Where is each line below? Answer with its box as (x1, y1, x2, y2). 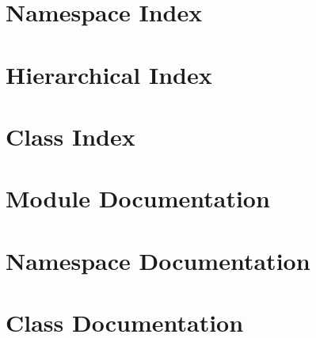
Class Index (6, 120, 135, 152)
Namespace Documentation (6, 244, 310, 276)
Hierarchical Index (6, 58, 212, 90)
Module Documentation (6, 182, 270, 215)
